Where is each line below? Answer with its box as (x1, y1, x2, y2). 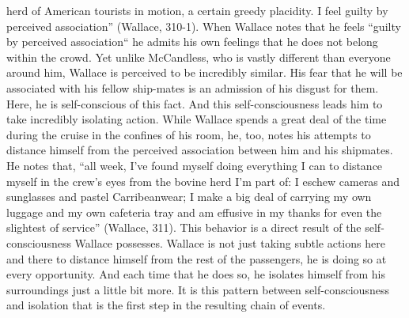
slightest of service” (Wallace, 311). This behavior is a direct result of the (6, 219, 362, 236)
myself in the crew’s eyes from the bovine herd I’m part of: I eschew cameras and (6, 172, 400, 189)
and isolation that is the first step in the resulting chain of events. (6, 297, 326, 313)
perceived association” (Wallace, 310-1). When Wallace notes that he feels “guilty (6, 17, 401, 34)
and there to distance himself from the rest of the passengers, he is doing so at (6, 250, 387, 267)
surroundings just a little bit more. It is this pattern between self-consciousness (6, 281, 389, 297)
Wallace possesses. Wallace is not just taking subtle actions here (74, 234, 385, 251)
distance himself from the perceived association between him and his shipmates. (6, 142, 393, 158)
